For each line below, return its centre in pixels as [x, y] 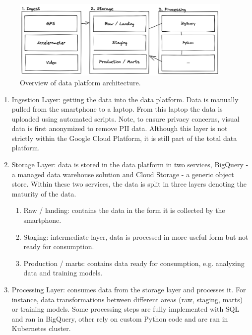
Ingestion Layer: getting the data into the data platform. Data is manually [125, 99]
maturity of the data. [44, 193]
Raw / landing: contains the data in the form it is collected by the [124, 210]
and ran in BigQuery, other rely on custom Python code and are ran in [120, 318]
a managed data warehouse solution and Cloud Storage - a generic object [123, 174]
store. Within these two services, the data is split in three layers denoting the [129, 184]
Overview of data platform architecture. [80, 82]
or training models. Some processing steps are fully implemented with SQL [126, 309]
